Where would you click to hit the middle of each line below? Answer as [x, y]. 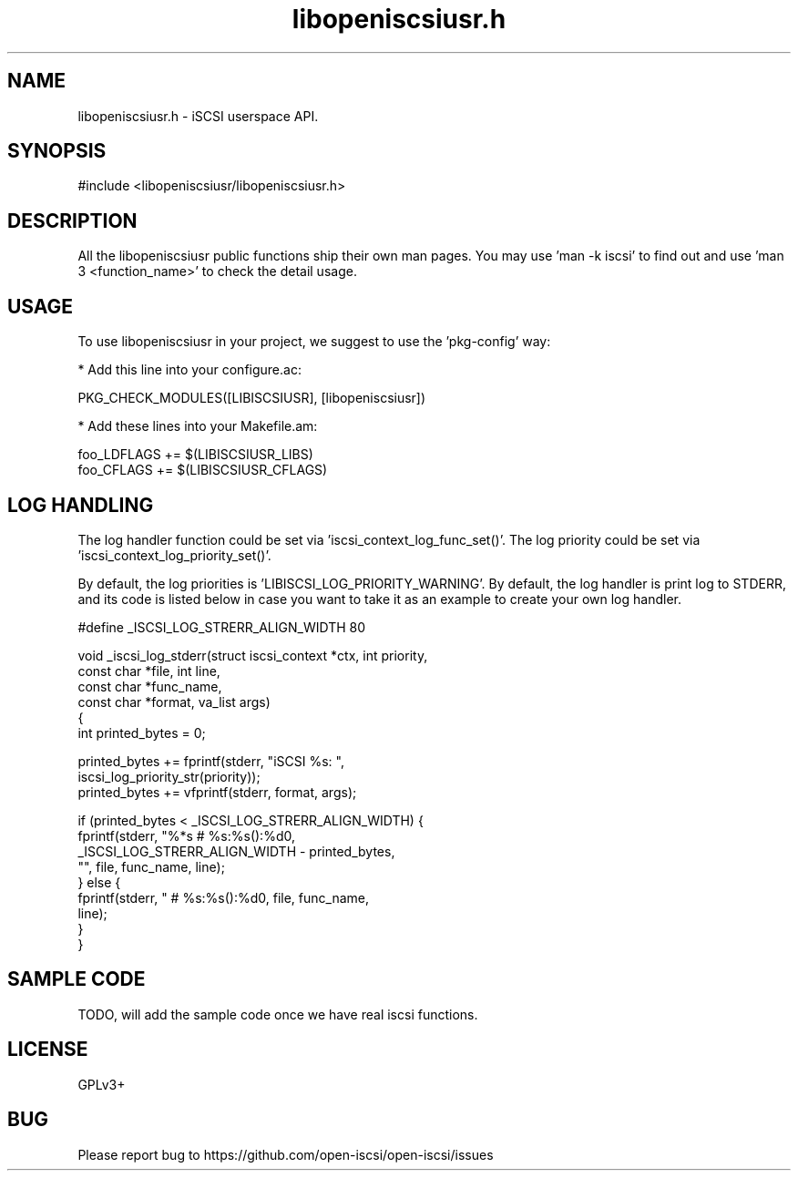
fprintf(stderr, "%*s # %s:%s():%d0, [186, 835]
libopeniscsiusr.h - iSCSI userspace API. [198, 116]
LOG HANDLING [81, 505]
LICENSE [48, 1050]
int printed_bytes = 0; [142, 732]
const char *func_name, [150, 686]
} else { [99, 882]
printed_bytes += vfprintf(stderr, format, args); [217, 792]
